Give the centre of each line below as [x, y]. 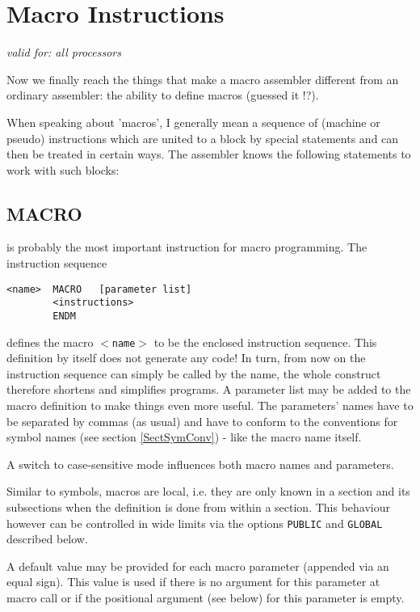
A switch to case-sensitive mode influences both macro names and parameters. [200, 464]
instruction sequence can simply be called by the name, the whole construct [194, 373]
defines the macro [50, 342]
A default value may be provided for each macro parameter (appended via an [198, 566]
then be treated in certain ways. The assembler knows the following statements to [209, 154]
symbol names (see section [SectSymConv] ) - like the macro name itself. [184, 437]
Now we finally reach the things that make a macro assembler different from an [203, 79]
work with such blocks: [63, 169]
